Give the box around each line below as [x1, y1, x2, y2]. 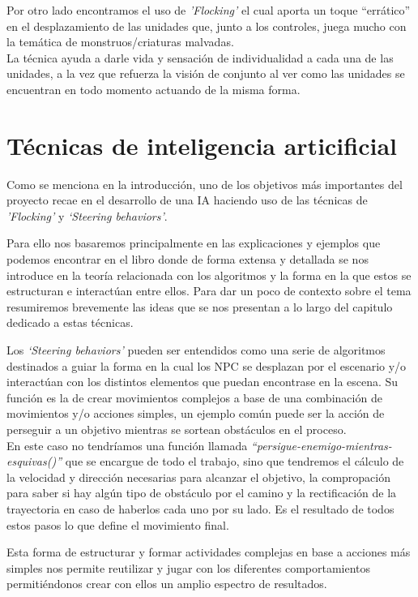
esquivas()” [6, 453, 62, 470]
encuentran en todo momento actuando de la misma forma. [6, 80, 301, 97]
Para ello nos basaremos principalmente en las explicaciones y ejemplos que [6, 234, 381, 251]
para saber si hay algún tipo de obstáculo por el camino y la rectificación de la [6, 484, 397, 501]
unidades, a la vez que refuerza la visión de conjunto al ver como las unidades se [6, 65, 405, 82]
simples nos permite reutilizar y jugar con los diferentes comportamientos [6, 559, 371, 576]
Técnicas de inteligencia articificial [6, 128, 398, 161]
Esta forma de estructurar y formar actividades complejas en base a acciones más [6, 543, 411, 560]
